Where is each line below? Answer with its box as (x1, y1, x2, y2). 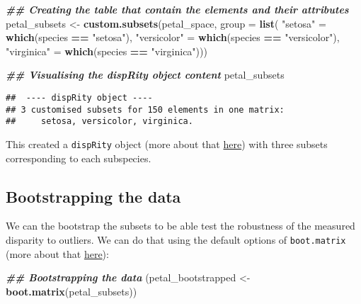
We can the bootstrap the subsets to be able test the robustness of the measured (6, 218, 355, 233)
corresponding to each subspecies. (6, 150, 151, 165)
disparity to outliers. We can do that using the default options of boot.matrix (6, 232, 346, 247)
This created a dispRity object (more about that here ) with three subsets (6, 136, 328, 151)
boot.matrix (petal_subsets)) (6, 283, 137, 298)
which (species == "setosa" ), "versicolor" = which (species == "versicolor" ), (6, 30, 340, 45)
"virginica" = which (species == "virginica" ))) (6, 43, 207, 58)
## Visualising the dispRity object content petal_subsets (6, 67, 285, 82)
